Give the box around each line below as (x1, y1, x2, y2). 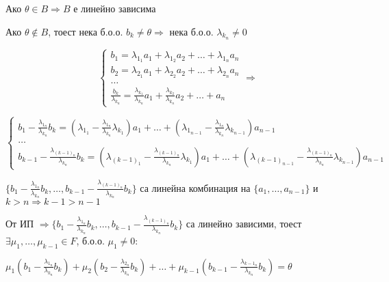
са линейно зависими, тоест (186, 216, 302, 231)
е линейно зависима (73, 1, 156, 15)
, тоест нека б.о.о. (48, 24, 123, 38)
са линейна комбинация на (140, 180, 251, 195)
